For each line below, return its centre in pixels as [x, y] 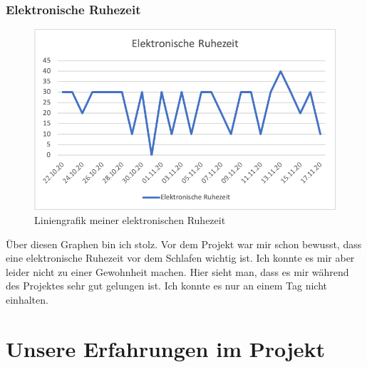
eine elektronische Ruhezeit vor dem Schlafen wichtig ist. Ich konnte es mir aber [180, 258]
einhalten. [27, 299]
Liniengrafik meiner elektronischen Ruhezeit [130, 219]
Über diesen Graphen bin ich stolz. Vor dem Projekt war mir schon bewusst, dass [184, 244]
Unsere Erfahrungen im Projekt [166, 348]
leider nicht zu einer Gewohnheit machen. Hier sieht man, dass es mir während [177, 271]
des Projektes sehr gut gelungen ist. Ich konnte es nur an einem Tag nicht [166, 286]
